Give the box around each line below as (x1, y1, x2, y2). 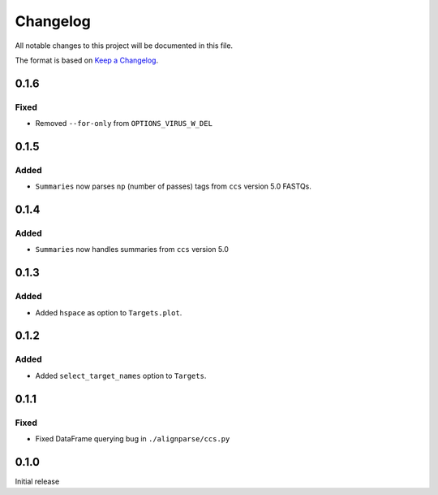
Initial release (15, 476, 60, 486)
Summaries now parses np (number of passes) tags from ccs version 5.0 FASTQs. (35, 181, 312, 191)
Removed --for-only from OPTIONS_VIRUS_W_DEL (35, 119, 213, 128)
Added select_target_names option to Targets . (35, 371, 207, 380)
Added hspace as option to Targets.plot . (35, 307, 182, 317)
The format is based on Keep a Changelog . (15, 55, 158, 65)
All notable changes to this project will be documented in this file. (15, 41, 234, 50)
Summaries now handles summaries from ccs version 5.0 (35, 245, 229, 254)
